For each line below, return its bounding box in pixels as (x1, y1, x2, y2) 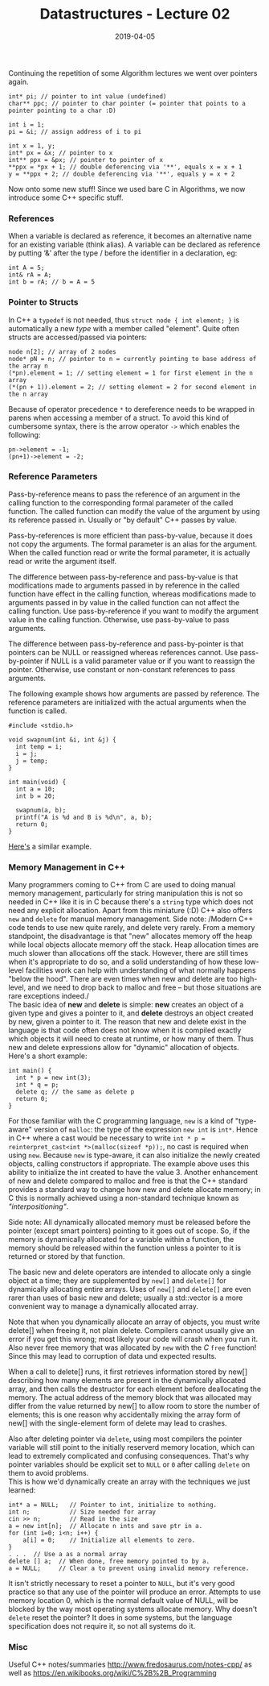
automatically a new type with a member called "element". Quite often (8, 323, 239, 333)
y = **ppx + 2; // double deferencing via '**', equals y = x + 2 (8, 170, 235, 178)
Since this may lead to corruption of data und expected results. (8, 1352, 217, 1361)
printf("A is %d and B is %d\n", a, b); (15, 813, 153, 821)
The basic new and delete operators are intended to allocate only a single (8, 1267, 251, 1277)
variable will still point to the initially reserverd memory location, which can (8, 1443, 255, 1452)
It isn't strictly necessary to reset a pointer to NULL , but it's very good (8, 1579, 235, 1588)
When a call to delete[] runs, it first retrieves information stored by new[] (8, 1367, 248, 1377)
